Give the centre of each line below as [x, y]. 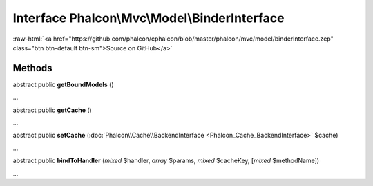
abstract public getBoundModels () [63, 84]
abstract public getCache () [52, 110]
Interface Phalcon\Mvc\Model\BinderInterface [149, 18]
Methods [32, 68]
